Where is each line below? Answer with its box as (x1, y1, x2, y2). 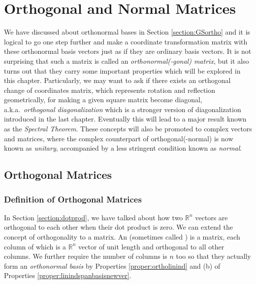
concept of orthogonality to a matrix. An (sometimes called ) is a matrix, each (4, 232, 240, 242)
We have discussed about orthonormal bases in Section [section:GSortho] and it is (4, 27, 251, 37)
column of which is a (4, 241, 66, 251)
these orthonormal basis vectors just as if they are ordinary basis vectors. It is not (4, 46, 252, 56)
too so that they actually (176, 251, 251, 261)
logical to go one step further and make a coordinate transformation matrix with (4, 36, 248, 46)
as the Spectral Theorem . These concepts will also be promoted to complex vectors (4, 123, 252, 134)
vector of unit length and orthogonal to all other (78, 241, 224, 251)
